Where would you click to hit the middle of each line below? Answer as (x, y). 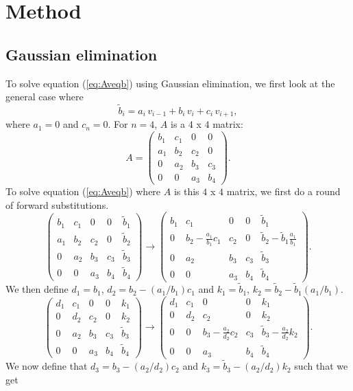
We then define (37, 289)
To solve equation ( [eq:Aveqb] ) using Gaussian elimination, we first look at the (170, 83)
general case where (45, 97)
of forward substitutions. (57, 204)
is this (186, 191)
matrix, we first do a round (283, 191)
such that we (321, 366)
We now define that (47, 366)
